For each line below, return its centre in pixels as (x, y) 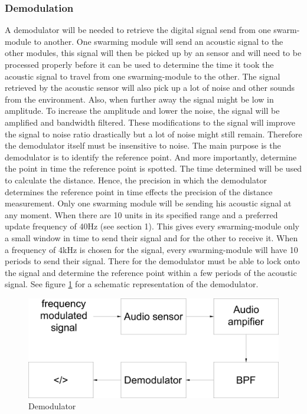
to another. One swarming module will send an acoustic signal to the (159, 41)
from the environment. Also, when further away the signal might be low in (139, 99)
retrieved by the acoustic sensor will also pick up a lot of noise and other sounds (150, 88)
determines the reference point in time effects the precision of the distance (139, 191)
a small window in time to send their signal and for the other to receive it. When (151, 237)
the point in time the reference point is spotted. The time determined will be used (153, 168)
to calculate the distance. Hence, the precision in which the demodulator (136, 180)
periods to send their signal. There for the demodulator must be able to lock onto (152, 261)
